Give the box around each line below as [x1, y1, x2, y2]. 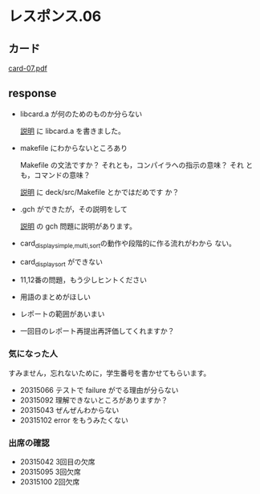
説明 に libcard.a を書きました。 [19, 126, 126, 136]
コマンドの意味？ [34, 170, 91, 180]
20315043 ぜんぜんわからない [19, 405, 120, 415]
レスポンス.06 [8, 7, 102, 26]
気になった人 [8, 348, 59, 359]
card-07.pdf [8, 63, 48, 73]
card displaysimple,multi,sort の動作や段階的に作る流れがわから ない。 [19, 238, 237, 249]
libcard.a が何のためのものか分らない [19, 109, 143, 119]
